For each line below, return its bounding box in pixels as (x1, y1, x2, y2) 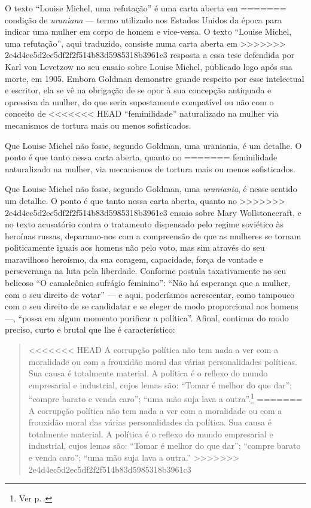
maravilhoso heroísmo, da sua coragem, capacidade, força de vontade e (5, 253, 264, 265)
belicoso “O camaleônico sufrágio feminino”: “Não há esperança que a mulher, (5, 276, 291, 289)
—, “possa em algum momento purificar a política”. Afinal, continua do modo (5, 311, 289, 324)
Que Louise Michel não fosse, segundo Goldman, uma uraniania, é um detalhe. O (5, 139, 302, 151)
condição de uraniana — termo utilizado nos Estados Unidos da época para (5, 13, 282, 26)
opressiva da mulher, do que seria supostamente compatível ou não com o (5, 95, 274, 108)
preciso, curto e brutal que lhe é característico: (5, 323, 175, 336)
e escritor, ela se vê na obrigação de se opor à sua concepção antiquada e (5, 84, 272, 96)
